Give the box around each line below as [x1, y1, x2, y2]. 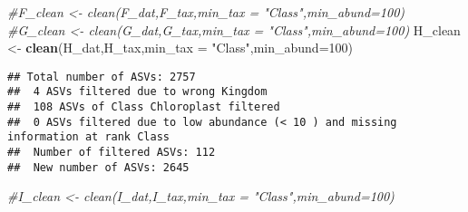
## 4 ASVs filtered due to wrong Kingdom [7, 85, 268, 99]
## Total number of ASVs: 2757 [7, 70, 196, 83]
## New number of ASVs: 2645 [7, 160, 190, 174]
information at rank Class [7, 130, 170, 144]
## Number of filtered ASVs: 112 [7, 146, 216, 159]
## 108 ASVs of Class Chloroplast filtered [7, 101, 280, 114]
